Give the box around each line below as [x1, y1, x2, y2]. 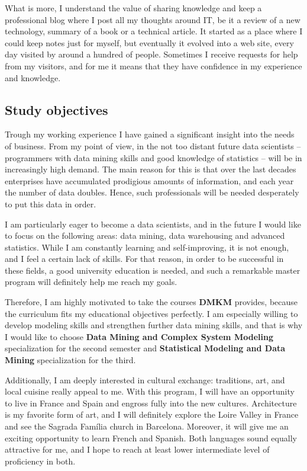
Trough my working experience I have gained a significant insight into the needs [5, 128, 295, 140]
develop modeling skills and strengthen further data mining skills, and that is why [5, 319, 303, 331]
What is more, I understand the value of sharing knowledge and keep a [5, 2, 262, 14]
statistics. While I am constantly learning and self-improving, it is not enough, [5, 241, 289, 253]
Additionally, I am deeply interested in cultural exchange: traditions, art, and [5, 373, 285, 386]
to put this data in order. [5, 197, 96, 210]
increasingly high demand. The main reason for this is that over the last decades [5, 163, 296, 175]
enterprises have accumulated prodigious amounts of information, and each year [5, 174, 294, 187]
